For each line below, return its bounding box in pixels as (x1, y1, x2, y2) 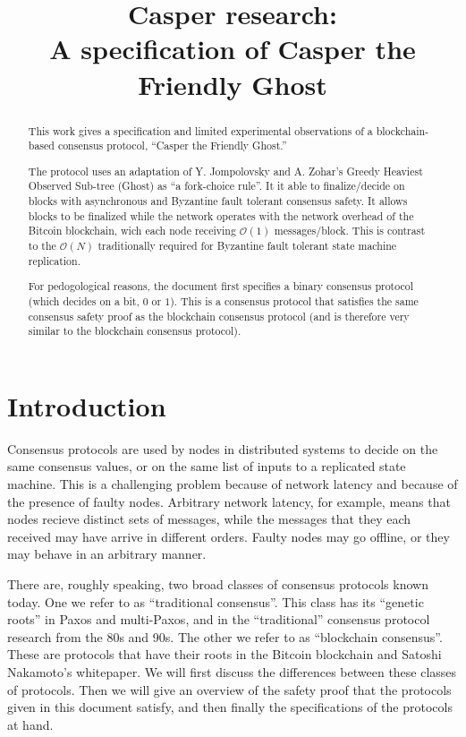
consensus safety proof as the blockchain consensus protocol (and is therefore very (28, 308, 410, 323)
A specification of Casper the (49, 30, 416, 67)
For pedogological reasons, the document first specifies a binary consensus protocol (28, 279, 414, 294)
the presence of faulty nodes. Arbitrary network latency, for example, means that (7, 492, 451, 510)
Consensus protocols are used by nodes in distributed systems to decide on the (7, 439, 438, 458)
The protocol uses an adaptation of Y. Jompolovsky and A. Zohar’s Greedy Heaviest (28, 163, 423, 178)
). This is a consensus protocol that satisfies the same (170, 293, 419, 308)
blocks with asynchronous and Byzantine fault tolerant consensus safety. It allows (28, 193, 408, 209)
